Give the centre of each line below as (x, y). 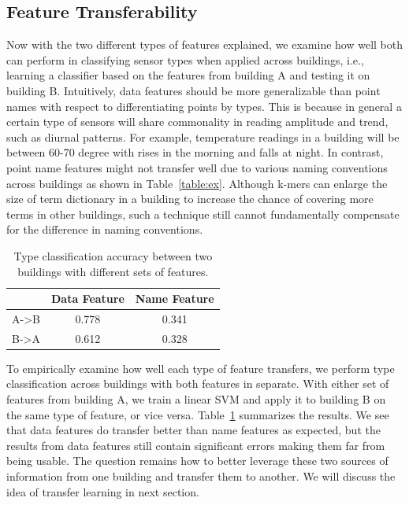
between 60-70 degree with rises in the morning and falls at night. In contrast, (195, 152)
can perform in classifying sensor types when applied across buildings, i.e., (185, 59)
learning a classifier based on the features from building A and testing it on (188, 75)
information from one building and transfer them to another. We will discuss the (201, 476)
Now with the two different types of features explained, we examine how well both (205, 44)
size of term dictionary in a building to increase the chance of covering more (190, 199)
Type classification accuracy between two (113, 255)
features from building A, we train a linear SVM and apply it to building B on (196, 399)
